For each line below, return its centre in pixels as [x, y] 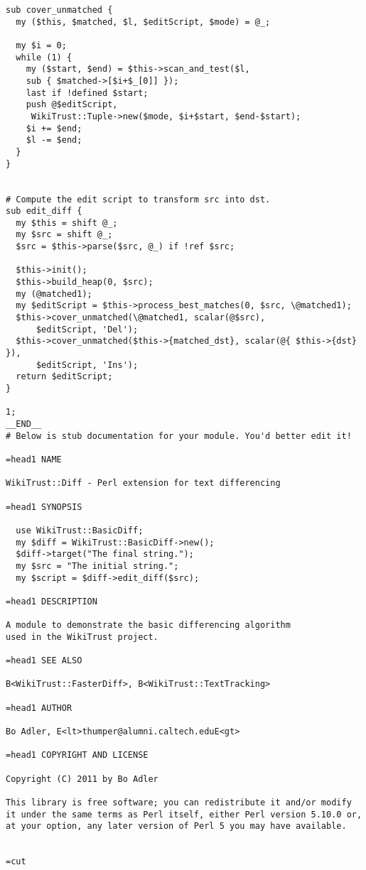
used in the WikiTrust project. [82, 637]
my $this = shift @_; [67, 223]
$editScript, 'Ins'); [87, 365]
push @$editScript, [72, 105]
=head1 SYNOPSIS [44, 507]
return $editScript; [64, 377]
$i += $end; [54, 128]
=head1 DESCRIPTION [52, 601]
